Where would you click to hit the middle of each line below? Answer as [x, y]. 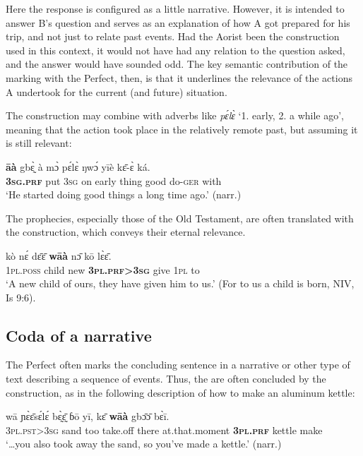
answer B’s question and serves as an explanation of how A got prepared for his [178, 22]
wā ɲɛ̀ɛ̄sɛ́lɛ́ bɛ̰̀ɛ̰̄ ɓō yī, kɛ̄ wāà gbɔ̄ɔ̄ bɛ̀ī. [88, 416]
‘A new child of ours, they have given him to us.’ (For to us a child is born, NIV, [180, 283]
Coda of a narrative [79, 335]
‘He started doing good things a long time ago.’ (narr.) [124, 194]
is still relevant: [39, 143]
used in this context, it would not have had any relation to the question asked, [175, 50]
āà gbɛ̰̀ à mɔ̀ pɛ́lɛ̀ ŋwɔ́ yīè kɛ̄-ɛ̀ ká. [78, 166]
